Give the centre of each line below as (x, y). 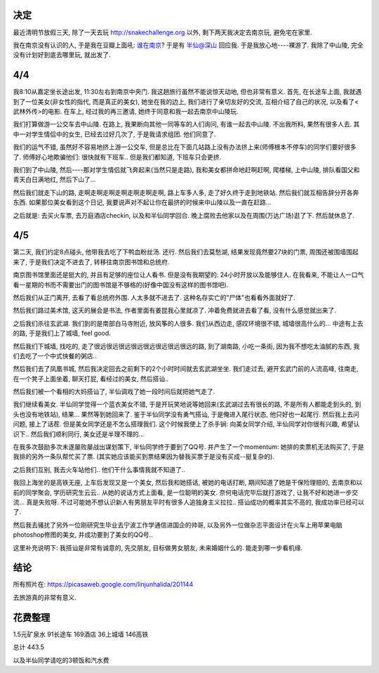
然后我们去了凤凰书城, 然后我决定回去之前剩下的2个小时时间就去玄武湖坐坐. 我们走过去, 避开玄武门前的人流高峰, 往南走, (186, 369)
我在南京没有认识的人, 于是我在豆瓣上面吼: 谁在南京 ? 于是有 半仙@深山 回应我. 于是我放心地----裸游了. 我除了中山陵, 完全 (188, 45)
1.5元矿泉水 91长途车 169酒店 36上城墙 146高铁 (81, 634)
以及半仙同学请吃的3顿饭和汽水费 (61, 660)
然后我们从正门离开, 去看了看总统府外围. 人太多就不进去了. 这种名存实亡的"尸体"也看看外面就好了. (154, 297)
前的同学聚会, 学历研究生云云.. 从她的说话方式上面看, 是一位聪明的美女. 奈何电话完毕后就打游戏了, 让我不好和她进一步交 (185, 492)
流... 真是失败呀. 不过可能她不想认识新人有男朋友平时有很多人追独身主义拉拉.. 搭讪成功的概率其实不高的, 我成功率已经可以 (188, 502)
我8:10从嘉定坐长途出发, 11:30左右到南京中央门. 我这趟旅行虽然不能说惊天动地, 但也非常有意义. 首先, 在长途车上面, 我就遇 (187, 92)
